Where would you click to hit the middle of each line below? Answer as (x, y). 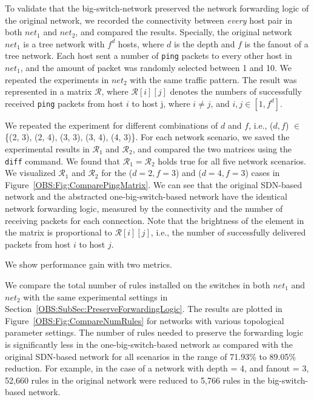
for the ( (117, 173)
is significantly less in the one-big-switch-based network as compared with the (149, 344)
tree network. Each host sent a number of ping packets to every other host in (149, 56)
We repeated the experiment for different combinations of (112, 125)
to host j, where (161, 103)
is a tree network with (64, 43)
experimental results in (47, 149)
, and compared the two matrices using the (212, 149)
